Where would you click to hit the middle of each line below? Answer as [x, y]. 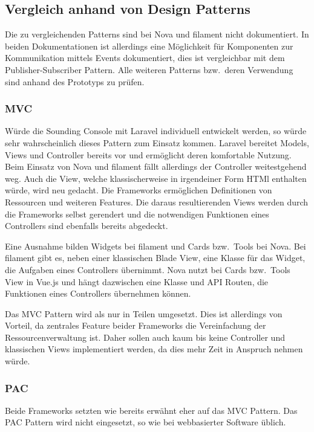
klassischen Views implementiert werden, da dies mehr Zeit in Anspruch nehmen [154, 349]
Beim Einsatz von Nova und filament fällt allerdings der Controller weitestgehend [156, 166]
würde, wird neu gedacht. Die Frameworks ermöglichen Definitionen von [139, 190]
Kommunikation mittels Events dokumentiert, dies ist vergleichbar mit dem [145, 58]
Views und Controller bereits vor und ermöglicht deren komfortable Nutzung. [148, 154]
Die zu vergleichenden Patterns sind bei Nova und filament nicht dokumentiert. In [157, 34]
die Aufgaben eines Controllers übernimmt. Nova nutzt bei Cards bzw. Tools [148, 269]
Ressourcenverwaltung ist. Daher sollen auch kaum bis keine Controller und [145, 337]
